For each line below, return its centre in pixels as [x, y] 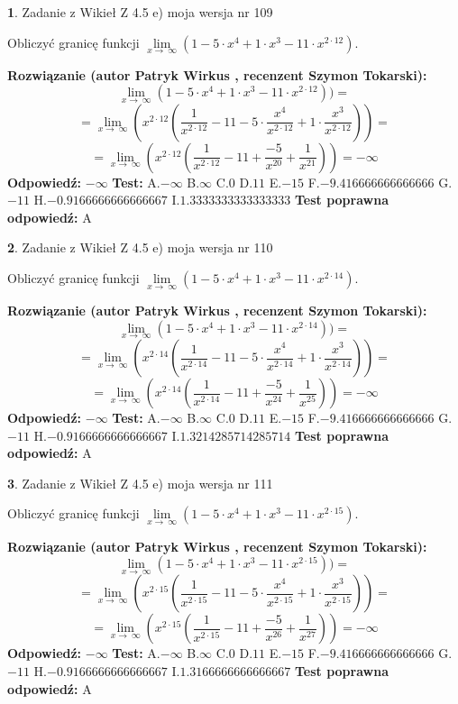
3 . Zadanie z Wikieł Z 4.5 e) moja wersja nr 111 [140, 483]
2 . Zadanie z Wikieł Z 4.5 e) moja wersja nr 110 [140, 247]
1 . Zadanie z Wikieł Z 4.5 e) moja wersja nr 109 [140, 12]
